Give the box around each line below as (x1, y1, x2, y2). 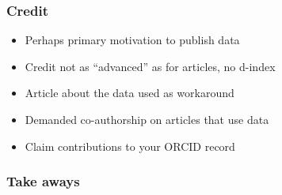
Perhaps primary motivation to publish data (25, 32, 240, 48)
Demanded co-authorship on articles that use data (25, 111, 269, 127)
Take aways (6, 171, 80, 191)
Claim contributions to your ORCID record (25, 137, 235, 154)
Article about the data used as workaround (25, 84, 234, 101)
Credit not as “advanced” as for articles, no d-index (25, 58, 276, 74)
